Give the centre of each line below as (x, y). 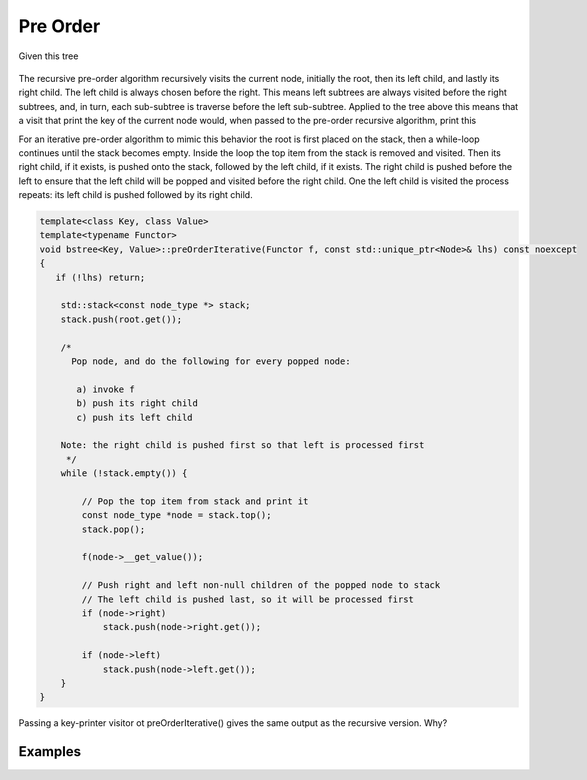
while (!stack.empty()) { (124, 473)
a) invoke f (105, 389)
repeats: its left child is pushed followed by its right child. (136, 195)
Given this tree (48, 56)
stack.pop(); (113, 529)
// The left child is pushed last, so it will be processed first (248, 599)
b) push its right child (137, 403)
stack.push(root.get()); (121, 319)
